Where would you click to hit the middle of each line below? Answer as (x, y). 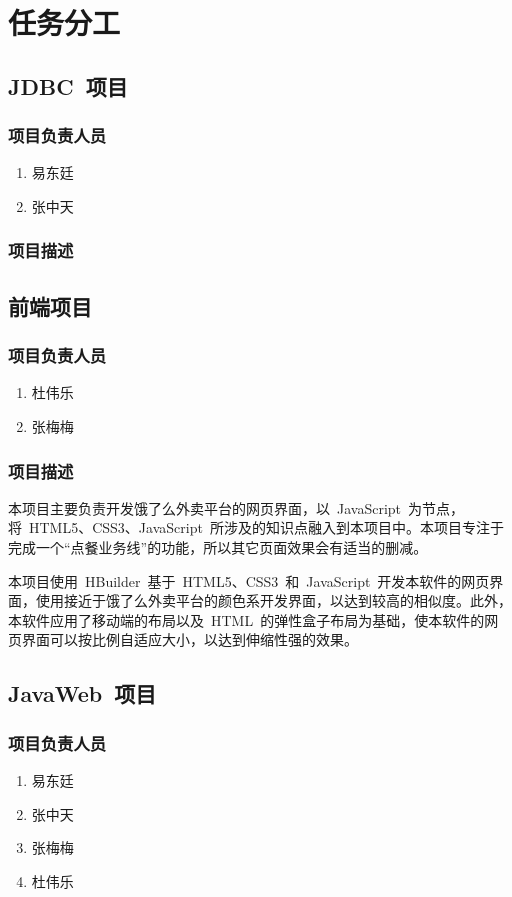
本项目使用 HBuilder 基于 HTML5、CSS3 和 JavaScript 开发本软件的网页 (249, 580)
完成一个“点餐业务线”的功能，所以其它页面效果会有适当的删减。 (218, 547)
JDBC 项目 (68, 85)
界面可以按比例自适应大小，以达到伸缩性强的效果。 (189, 639)
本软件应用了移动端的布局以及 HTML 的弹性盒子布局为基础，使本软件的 (246, 619)
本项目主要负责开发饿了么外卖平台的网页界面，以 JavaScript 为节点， (236, 507)
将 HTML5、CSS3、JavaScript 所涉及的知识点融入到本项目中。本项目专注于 (256, 527)
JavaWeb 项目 (82, 693)
